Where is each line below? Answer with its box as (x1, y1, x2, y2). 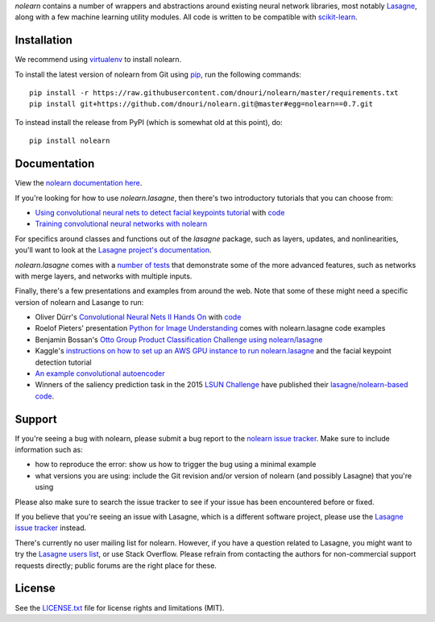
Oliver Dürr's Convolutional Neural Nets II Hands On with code (35, 312, 242, 322)
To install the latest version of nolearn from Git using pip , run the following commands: (14, 69, 302, 79)
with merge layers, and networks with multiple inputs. (14, 271, 193, 281)
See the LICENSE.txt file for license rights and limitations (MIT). (14, 603, 225, 612)
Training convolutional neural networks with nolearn (35, 219, 208, 229)
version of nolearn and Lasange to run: (14, 297, 144, 307)
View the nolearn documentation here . (14, 178, 143, 188)
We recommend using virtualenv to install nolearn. (14, 55, 182, 65)
